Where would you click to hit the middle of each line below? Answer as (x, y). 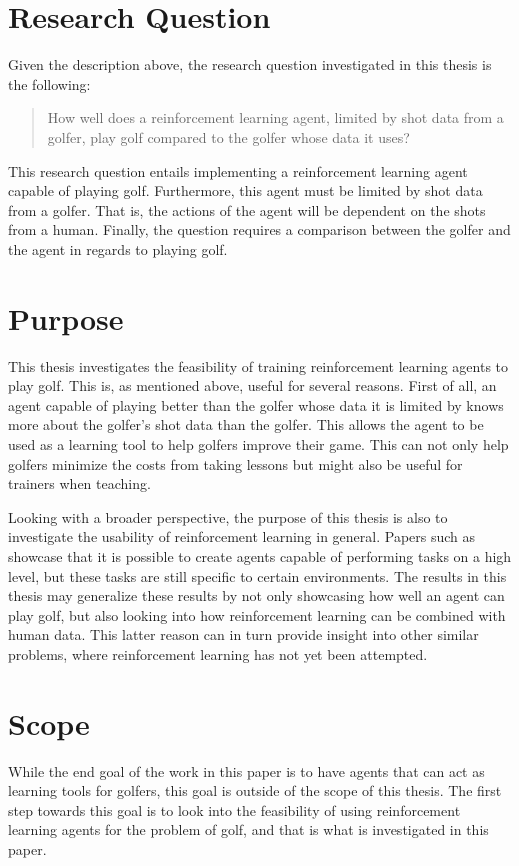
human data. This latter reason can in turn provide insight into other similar (243, 634)
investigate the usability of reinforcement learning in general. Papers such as (242, 536)
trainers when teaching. (79, 483)
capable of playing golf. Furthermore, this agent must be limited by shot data (245, 190)
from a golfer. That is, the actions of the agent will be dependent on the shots (247, 209)
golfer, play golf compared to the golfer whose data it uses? (228, 136)
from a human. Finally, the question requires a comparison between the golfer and (259, 229)
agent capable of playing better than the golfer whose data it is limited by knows (256, 404)
